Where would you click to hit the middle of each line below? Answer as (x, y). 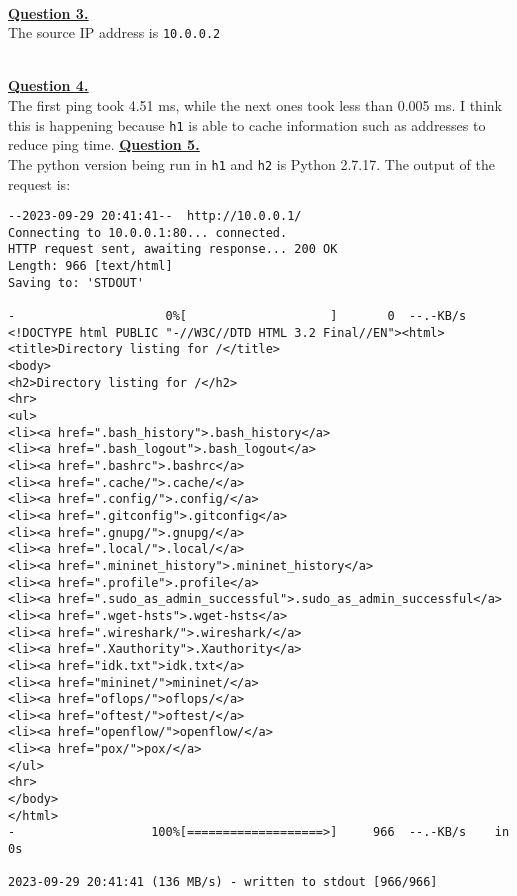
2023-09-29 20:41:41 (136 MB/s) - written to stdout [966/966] (223, 882)
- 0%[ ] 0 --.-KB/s (237, 316)
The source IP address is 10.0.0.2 (114, 32)
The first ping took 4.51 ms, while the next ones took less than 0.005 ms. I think (255, 105)
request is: (39, 183)
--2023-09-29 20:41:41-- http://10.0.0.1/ (155, 216)
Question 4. (48, 85)
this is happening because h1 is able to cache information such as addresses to (247, 124)
